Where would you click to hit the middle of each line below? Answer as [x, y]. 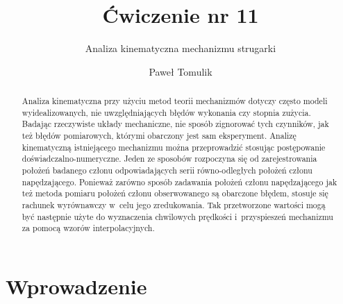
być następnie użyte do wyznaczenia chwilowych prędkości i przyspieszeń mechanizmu [177, 216]
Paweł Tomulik [181, 71]
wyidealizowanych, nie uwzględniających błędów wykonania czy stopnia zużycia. [166, 112]
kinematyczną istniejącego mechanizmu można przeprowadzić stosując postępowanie [174, 147]
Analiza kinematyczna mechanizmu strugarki [181, 48]
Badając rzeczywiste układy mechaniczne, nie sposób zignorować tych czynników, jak [175, 124]
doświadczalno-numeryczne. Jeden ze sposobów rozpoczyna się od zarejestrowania [169, 159]
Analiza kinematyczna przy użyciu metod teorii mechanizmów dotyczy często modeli [175, 101]
